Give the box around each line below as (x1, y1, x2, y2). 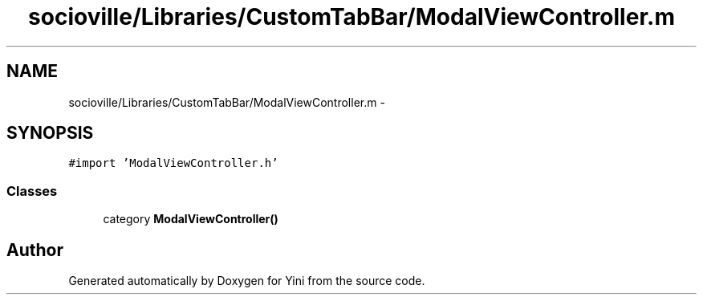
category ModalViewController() (103, 212, 278, 226)
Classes (6, 182, 58, 199)
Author (6, 239, 63, 260)
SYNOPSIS (6, 123, 94, 144)
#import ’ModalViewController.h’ (68, 157, 278, 170)
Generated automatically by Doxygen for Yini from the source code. (68, 274, 425, 288)
